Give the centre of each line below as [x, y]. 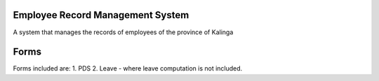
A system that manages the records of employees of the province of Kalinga [123, 32]
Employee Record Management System [101, 15]
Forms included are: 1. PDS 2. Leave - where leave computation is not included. [128, 68]
